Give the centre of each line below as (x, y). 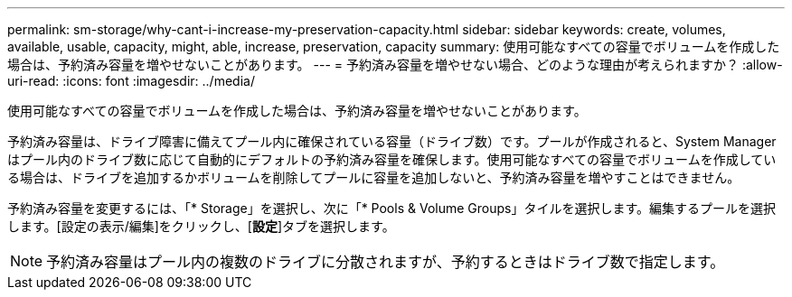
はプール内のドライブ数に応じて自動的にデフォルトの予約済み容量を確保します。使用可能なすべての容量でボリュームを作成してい (392, 159)
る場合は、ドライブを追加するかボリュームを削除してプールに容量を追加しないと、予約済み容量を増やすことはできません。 (374, 177)
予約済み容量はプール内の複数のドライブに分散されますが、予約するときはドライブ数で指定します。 (386, 262)
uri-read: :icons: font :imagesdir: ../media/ (131, 81)
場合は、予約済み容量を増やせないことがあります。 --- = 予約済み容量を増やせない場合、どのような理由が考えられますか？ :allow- (395, 65)
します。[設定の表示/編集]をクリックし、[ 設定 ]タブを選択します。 (201, 226)
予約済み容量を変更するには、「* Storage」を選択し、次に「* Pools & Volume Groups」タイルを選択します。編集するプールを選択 (392, 208)
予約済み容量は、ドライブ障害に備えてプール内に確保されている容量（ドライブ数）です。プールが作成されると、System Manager (392, 141)
